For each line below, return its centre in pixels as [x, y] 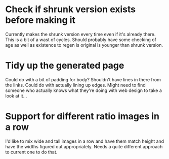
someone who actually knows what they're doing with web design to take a [83, 90]
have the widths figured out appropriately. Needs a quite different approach [84, 146]
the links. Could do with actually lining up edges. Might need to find [75, 85]
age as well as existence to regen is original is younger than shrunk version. [84, 45]
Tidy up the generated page [65, 66]
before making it [40, 20]
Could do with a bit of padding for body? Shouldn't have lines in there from [83, 79]
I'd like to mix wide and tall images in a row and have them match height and [85, 141]
